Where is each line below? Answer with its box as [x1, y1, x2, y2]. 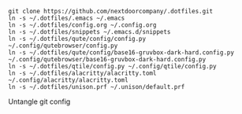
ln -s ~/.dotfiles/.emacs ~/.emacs [8, 14, 125, 22]
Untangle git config [8, 97, 71, 106]
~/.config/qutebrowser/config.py [8, 42, 118, 50]
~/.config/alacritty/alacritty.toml [8, 76, 128, 84]
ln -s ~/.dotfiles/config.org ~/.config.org [8, 21, 157, 29]
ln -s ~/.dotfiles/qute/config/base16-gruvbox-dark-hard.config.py [8, 49, 235, 57]
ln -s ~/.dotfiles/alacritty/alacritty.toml [8, 69, 157, 77]
